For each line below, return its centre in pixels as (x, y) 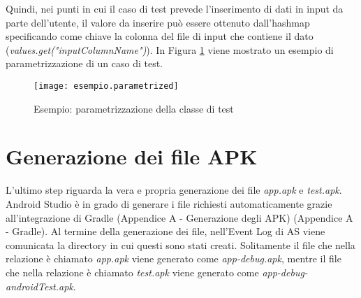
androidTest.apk (39, 286)
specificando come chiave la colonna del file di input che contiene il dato (160, 36)
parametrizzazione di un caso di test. (84, 63)
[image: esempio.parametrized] (106, 86)
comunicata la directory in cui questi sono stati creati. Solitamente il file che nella (180, 244)
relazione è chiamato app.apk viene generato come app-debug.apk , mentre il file (174, 258)
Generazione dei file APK (132, 156)
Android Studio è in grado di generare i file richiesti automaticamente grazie (169, 203)
